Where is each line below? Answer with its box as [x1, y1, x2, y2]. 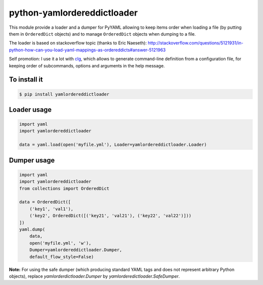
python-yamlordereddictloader [9, 7, 138, 18]
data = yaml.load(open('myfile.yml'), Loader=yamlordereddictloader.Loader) [19, 142, 207, 147]
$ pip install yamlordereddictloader [19, 91, 110, 97]
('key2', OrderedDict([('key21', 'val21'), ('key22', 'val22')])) [29, 213, 192, 219]
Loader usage [9, 105, 52, 114]
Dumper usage [9, 156, 55, 164]
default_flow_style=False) [29, 254, 94, 260]
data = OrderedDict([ [19, 199, 71, 205]
